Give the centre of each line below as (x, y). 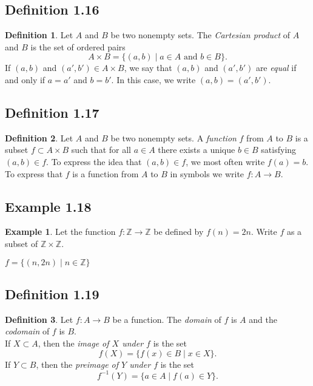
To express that (34, 173)
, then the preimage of (77, 364)
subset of (22, 243)
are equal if (276, 68)
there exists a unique (197, 150)
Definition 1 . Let (39, 35)
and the (263, 319)
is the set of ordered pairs (78, 46)
